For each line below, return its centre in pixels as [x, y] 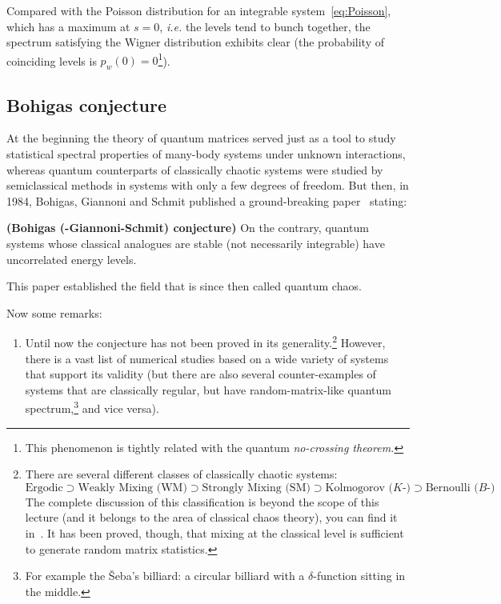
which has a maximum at [68, 26]
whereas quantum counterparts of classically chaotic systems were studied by [195, 169]
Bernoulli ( [452, 488]
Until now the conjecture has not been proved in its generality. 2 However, [205, 342]
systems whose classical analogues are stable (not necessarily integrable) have [196, 243]
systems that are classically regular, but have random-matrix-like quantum [208, 389]
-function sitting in [359, 576]
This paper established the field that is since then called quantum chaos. [184, 286]
